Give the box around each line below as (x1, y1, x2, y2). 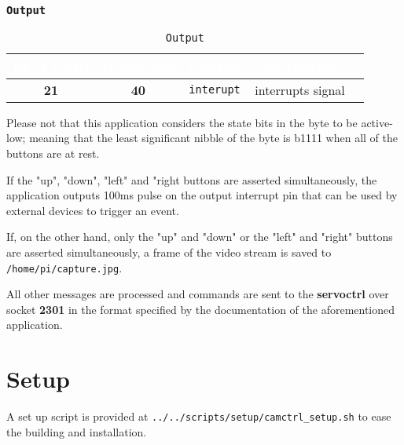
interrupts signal (255, 80, 345, 99)
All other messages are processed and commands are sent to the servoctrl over (6, 286, 389, 302)
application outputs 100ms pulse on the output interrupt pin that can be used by (6, 187, 398, 203)
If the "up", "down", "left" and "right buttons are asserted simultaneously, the (6, 171, 377, 188)
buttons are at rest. (6, 144, 100, 161)
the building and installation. (6, 423, 147, 440)
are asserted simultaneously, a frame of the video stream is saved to (6, 243, 332, 260)
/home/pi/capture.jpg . (6, 259, 123, 275)
